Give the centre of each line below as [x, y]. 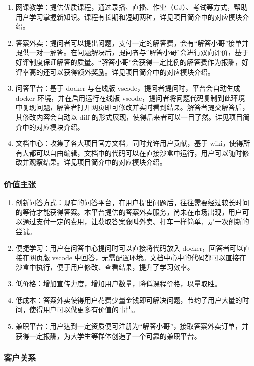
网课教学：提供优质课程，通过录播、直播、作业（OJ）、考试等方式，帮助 [131, 7]
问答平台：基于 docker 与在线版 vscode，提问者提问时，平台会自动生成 [128, 88]
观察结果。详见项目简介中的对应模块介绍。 [98, 162]
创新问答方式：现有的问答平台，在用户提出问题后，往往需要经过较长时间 [132, 202]
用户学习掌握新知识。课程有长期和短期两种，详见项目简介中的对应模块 [129, 16]
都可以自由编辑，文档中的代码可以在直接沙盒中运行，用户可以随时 [136, 152]
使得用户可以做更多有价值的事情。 [84, 309]
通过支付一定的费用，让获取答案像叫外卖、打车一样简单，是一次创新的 [136, 222]
